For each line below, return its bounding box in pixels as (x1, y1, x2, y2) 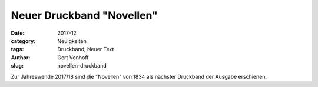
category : (11, 37, 36, 44)
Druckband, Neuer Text (57, 46, 114, 53)
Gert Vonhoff (57, 53, 89, 61)
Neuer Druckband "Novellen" (11, 9, 158, 22)
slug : (11, 62, 24, 69)
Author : (11, 53, 31, 61)
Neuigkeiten (57, 37, 87, 44)
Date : (11, 29, 25, 36)
